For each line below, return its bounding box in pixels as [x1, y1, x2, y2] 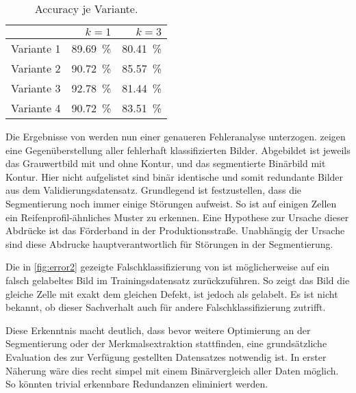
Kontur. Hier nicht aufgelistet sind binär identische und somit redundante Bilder [5, 169, 344, 183]
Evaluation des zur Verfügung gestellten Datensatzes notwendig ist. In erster [5, 349, 327, 364]
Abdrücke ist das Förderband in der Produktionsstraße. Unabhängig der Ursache [5, 223, 345, 238]
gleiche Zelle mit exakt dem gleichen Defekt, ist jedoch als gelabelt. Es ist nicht [5, 286, 338, 301]
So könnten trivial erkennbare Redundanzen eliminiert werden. [5, 377, 268, 391]
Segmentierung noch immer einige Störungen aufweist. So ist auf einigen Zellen [5, 196, 337, 210]
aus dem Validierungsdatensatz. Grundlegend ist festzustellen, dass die [5, 183, 302, 197]
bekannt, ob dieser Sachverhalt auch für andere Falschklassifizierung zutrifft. [5, 300, 326, 314]
